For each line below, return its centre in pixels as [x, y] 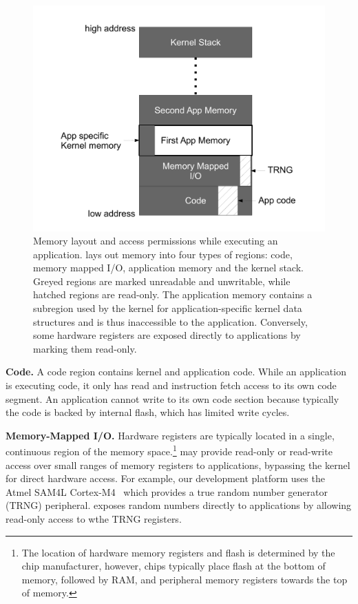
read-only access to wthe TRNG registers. [94, 519]
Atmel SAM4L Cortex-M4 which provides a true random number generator [167, 491]
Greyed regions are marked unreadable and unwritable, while [162, 281]
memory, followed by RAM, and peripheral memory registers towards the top [185, 579]
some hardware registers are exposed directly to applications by [167, 335]
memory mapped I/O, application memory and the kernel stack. [168, 268]
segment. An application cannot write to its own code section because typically [172, 398]
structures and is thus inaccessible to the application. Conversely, [170, 321]
